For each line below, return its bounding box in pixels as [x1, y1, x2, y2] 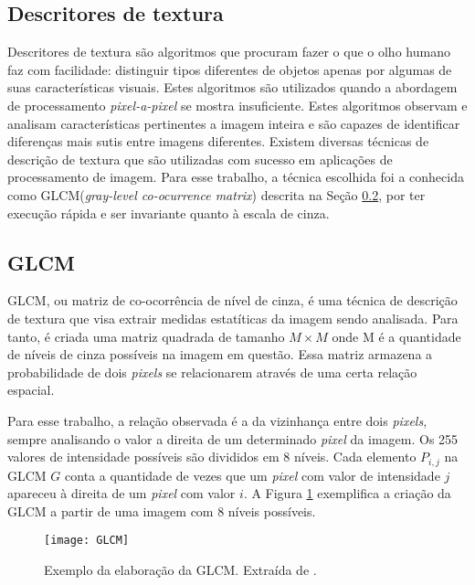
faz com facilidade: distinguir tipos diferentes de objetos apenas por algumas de [7, 59, 452, 79]
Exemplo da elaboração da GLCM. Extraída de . [44, 559, 317, 579]
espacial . [7, 380, 55, 399]
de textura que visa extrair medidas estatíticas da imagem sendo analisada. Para [7, 308, 459, 327]
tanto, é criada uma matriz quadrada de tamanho [7, 326, 285, 346]
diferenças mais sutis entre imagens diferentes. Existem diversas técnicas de [7, 132, 429, 151]
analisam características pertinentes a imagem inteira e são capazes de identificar [7, 113, 460, 133]
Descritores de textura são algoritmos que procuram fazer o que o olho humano [7, 42, 450, 61]
